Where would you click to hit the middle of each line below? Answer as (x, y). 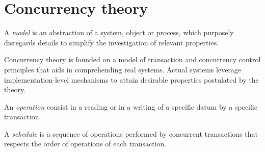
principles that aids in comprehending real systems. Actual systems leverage (123, 69)
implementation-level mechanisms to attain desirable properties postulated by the (131, 79)
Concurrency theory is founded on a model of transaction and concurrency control (132, 59)
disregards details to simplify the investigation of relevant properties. (112, 42)
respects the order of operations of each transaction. (85, 144)
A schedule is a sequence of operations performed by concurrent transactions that (131, 133)
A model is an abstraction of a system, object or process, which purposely (119, 32)
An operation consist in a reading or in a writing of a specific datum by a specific (131, 106)
